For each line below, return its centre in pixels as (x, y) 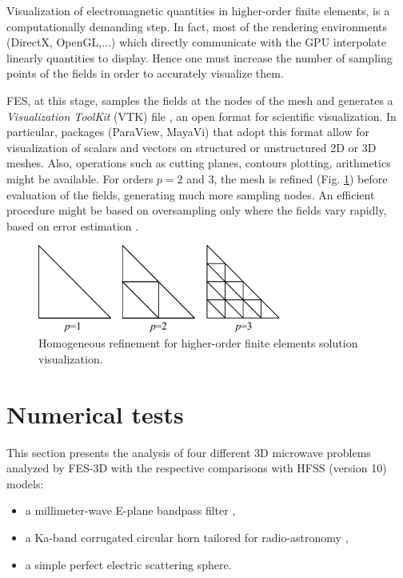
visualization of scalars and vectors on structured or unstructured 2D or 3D (192, 147)
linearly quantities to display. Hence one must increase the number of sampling (200, 57)
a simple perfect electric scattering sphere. (128, 564)
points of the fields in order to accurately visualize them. (145, 73)
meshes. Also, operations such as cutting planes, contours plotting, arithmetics (199, 163)
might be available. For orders (80, 178)
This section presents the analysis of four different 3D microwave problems (189, 452)
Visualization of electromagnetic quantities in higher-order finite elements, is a (198, 10)
